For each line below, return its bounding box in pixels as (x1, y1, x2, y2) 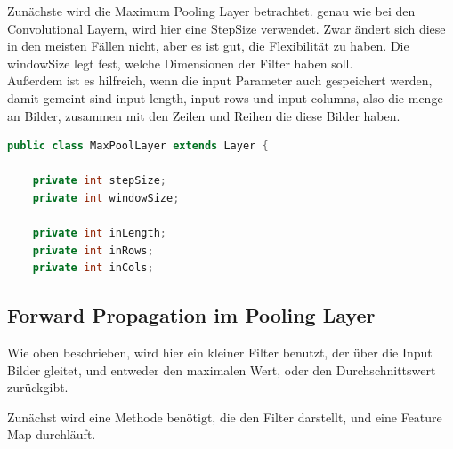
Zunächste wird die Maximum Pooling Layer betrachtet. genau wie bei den (7, 2, 416, 20)
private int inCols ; (32, 261, 154, 275)
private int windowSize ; (32, 191, 180, 204)
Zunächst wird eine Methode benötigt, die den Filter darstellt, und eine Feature (7, 407, 442, 426)
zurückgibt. (7, 378, 69, 397)
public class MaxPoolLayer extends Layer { (7, 140, 269, 153)
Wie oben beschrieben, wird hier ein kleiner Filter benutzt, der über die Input (7, 343, 433, 362)
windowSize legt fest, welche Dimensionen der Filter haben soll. (7, 53, 353, 72)
